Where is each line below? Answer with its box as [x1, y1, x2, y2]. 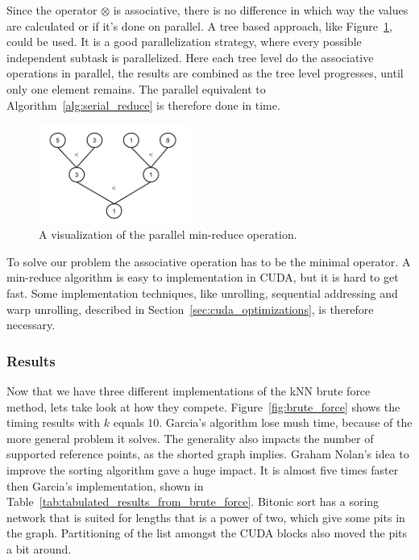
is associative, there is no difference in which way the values [113, 2, 409, 18]
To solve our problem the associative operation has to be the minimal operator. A [6, 253, 411, 270]
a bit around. [6, 540, 72, 557]
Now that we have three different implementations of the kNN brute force [6, 382, 371, 399]
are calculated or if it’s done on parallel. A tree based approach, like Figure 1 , [6, 17, 392, 34]
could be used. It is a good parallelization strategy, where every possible [6, 33, 362, 50]
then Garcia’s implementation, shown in [6, 477, 204, 494]
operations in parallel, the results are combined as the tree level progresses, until [6, 65, 404, 81]
